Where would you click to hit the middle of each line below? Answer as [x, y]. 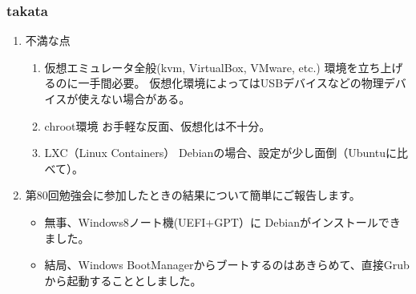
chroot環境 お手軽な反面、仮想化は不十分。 [158, 125]
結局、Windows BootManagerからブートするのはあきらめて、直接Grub [227, 265]
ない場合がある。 [145, 99]
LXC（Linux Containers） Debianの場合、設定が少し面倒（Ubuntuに [220, 153]
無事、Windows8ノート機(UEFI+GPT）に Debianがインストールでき [222, 222]
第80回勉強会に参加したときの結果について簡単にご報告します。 [193, 195]
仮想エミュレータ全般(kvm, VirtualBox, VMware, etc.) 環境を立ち [212, 67]
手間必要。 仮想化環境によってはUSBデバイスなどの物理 [236, 83]
